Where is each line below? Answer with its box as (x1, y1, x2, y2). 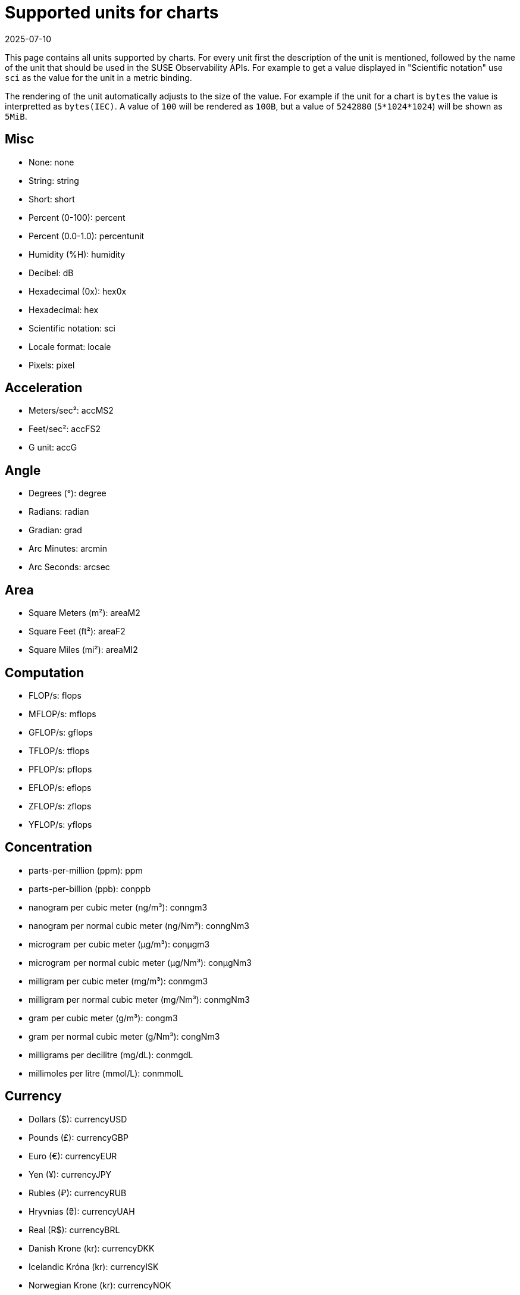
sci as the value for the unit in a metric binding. (5, 72, 192, 83)
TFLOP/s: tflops (29, 745, 90, 756)
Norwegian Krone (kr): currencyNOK (29, 1280, 171, 1290)
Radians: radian (29, 506, 89, 517)
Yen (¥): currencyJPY (29, 1169, 112, 1180)
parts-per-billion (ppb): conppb (29, 883, 151, 894)
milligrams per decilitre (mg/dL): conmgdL (29, 1049, 193, 1060)
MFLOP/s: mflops (29, 708, 96, 719)
